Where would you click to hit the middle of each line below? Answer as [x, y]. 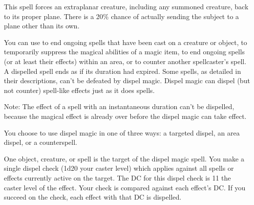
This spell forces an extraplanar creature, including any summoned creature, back [126, 6]
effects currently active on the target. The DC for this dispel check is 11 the [117, 177]
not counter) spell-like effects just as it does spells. [79, 90]
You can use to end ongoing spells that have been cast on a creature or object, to [126, 42]
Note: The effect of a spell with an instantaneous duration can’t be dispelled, [119, 106]
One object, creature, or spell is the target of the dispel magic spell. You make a [124, 158]
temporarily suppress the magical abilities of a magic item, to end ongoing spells [124, 52]
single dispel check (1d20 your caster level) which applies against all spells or [119, 168]
